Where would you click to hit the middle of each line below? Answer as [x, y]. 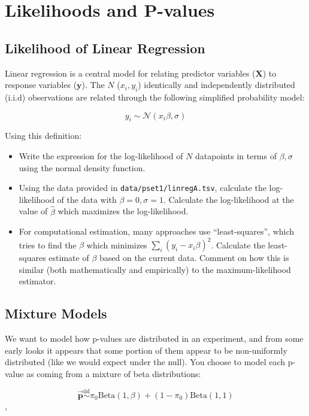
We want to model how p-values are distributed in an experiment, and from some [154, 338]
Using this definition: [43, 136]
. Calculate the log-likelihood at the [228, 199]
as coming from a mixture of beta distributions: [114, 374]
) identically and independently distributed [216, 85]
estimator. [37, 281]
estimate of [69, 258]
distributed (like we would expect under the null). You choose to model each [145, 362]
